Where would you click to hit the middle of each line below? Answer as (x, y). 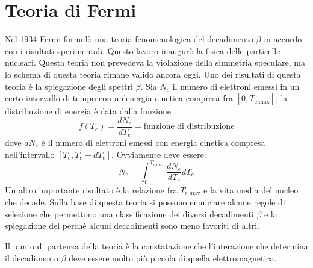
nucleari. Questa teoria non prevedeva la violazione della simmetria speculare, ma (155, 62)
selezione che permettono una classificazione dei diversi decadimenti (129, 213)
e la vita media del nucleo (251, 189)
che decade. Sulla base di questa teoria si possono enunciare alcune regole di (145, 202)
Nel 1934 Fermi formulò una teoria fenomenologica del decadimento (129, 39)
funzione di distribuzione (189, 127)
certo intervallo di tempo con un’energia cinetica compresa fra (119, 98)
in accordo (283, 39)
